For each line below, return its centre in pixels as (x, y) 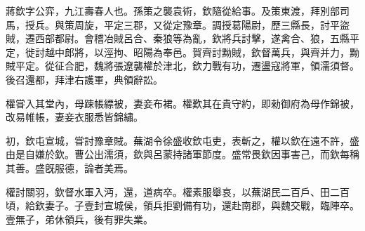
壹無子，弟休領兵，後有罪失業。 (79, 219)
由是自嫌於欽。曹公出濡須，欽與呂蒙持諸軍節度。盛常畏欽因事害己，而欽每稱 (182, 154)
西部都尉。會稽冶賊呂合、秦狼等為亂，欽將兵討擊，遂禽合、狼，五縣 (192, 38)
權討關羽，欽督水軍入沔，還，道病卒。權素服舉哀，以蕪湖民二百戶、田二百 (178, 191)
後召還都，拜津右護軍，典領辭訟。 (84, 79)
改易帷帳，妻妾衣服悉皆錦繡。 (74, 117)
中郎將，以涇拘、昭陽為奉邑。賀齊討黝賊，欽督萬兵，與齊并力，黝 (207, 52)
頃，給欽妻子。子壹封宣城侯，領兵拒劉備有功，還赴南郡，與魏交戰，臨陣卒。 (182, 205)
